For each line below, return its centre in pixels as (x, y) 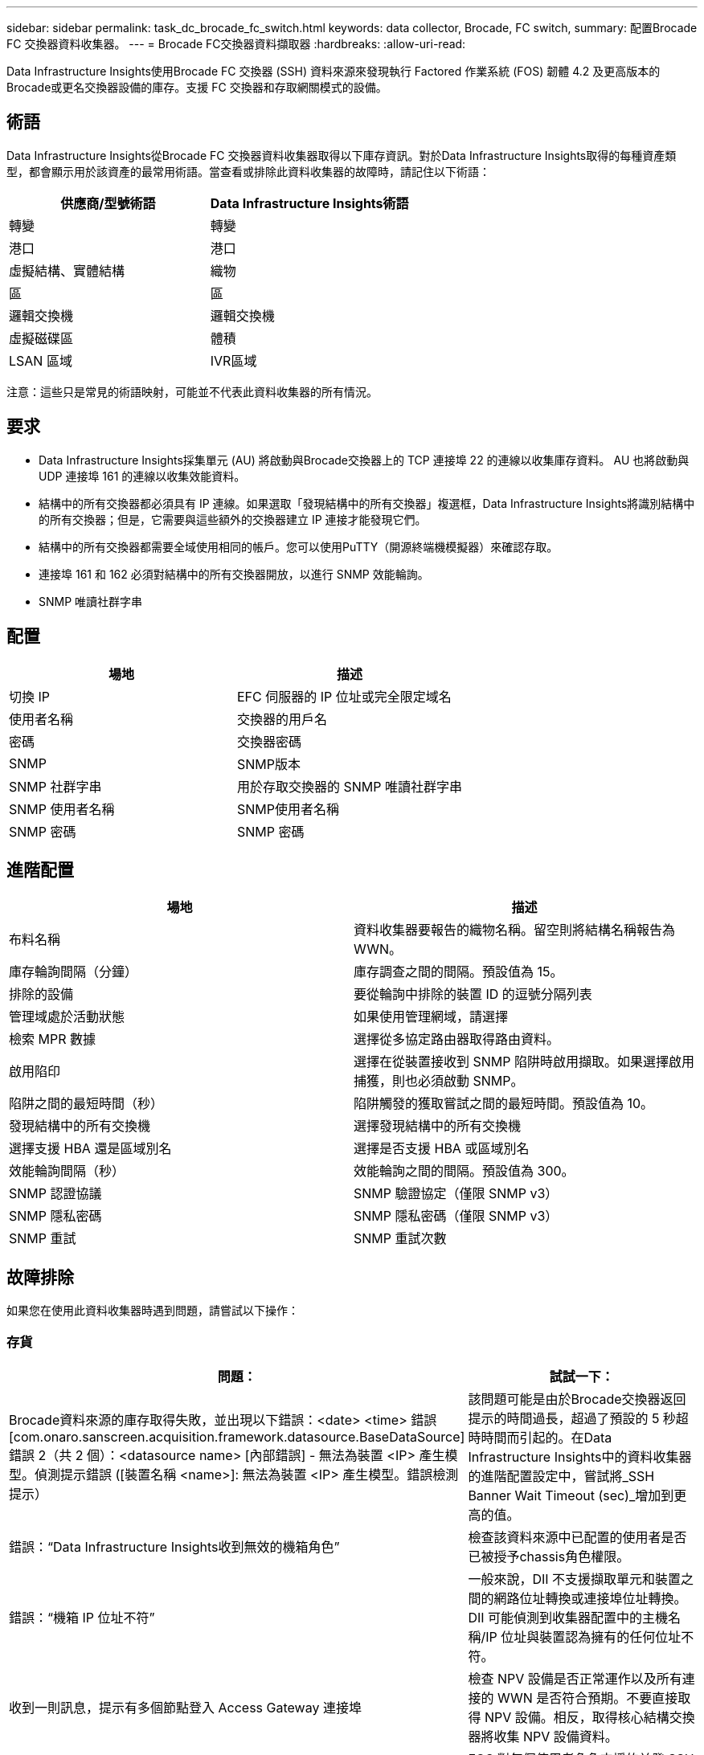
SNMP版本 (269, 764)
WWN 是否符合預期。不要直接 (587, 1698)
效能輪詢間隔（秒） (67, 1171)
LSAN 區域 (41, 360)
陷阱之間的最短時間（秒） (86, 1104)
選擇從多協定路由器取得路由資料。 (457, 1039)
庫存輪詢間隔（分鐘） (74, 972)
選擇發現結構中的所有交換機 (438, 1126)
